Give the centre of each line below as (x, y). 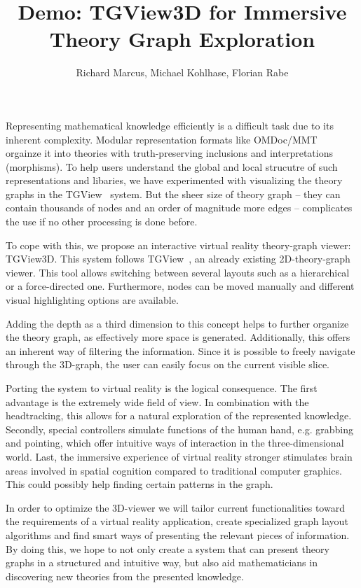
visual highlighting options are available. (92, 300)
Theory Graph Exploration (182, 39)
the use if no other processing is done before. (102, 222)
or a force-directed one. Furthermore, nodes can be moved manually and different (180, 286)
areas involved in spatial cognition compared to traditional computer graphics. (174, 470)
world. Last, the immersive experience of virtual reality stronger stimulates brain (179, 456)
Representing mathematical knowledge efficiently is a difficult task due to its (170, 125)
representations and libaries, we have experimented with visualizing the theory (174, 180)
